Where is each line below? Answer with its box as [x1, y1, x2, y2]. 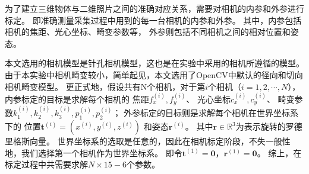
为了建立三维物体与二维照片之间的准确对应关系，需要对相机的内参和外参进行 [5, 2, 304, 14]
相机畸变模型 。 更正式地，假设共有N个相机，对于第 [5, 80, 206, 92]
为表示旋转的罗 [235, 120, 294, 132]
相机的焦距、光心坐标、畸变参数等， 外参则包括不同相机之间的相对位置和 [5, 25, 291, 38]
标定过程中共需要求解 [5, 158, 88, 170]
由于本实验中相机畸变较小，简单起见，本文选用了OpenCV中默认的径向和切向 [5, 68, 303, 80]
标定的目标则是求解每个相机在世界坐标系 [140, 107, 299, 119]
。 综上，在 [257, 146, 302, 159]
